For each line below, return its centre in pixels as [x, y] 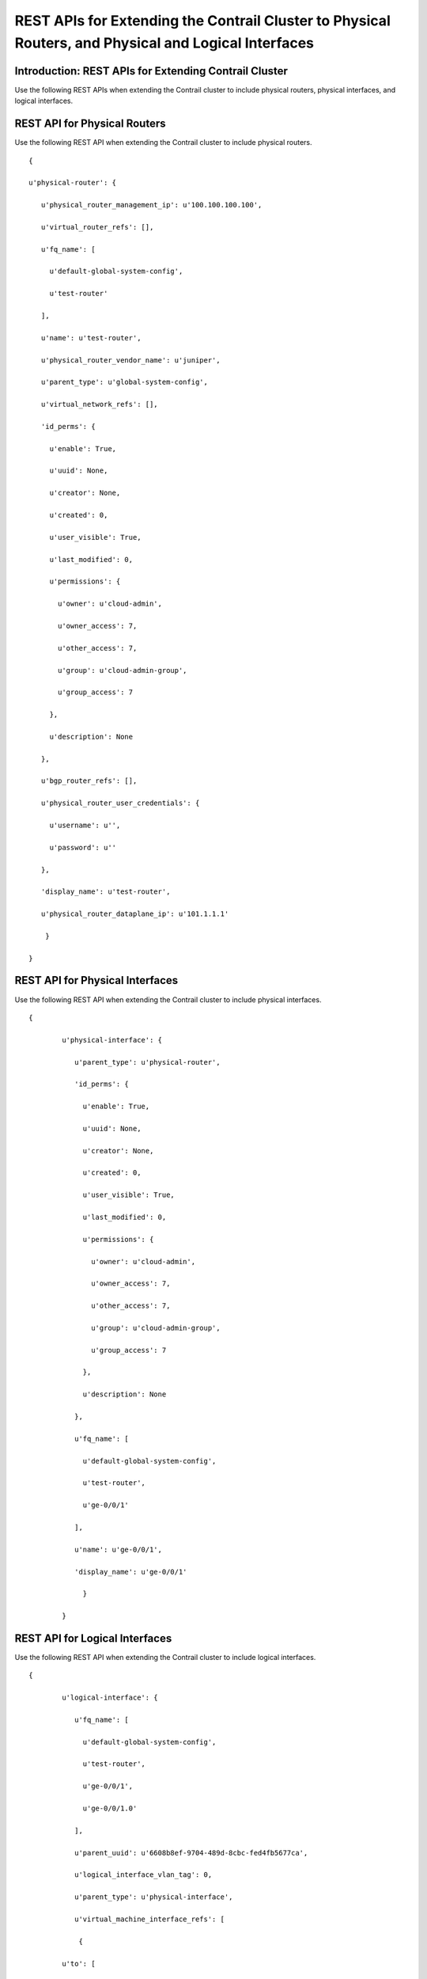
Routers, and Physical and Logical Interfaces [164, 43]
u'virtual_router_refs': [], [97, 227]
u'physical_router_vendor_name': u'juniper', [130, 360]
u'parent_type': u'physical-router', [147, 1062]
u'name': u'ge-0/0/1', [118, 1549]
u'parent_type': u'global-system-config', [125, 382]
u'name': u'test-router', [91, 338]
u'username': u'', [85, 825]
